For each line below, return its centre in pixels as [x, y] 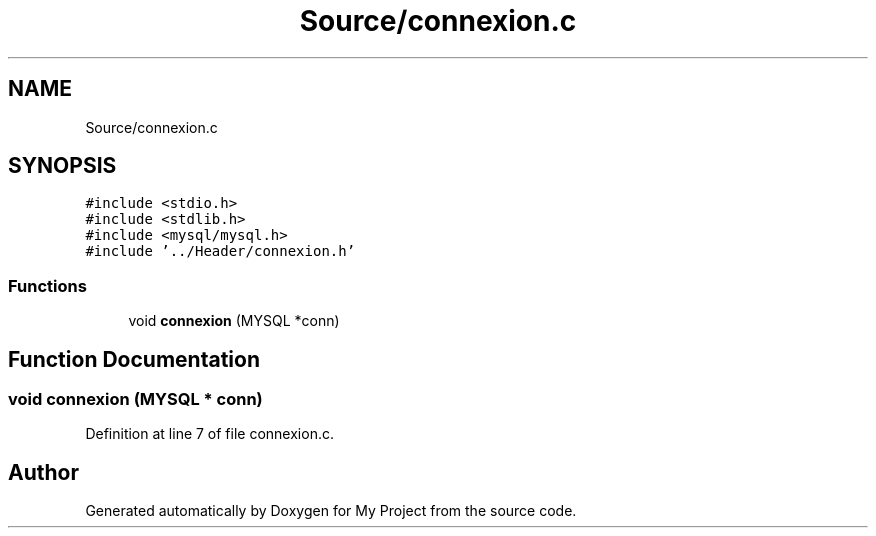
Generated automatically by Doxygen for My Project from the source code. [331, 511]
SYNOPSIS [62, 166]
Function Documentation [134, 359]
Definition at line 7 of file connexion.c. [209, 434]
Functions [47, 285]
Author [43, 472]
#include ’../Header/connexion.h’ [220, 251]
